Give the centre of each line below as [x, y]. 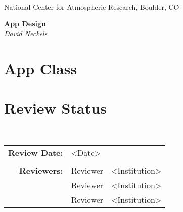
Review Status [55, 108]
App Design [25, 24]
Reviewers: [41, 171]
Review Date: [36, 153]
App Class [41, 68]
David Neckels [26, 33]
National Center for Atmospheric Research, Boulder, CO [92, 6]
